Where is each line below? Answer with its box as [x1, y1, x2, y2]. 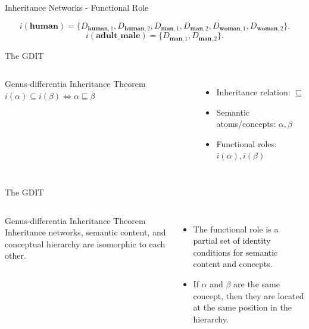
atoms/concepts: [216, 117, 276, 130]
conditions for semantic [193, 246, 278, 258]
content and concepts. [193, 257, 273, 270]
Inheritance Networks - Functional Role [5, 1, 149, 13]
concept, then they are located [193, 289, 304, 302]
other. [5, 249, 26, 262]
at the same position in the [193, 301, 292, 314]
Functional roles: [216, 137, 277, 150]
